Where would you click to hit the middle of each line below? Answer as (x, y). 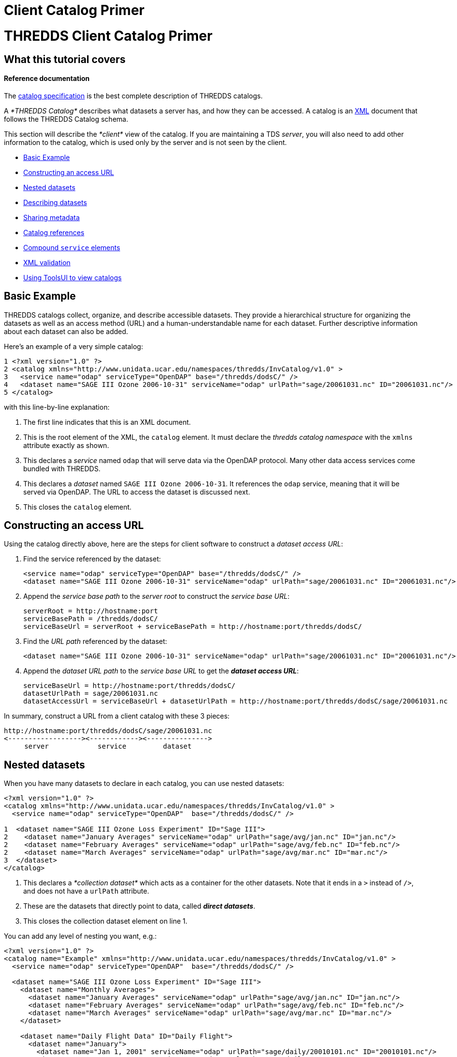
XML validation (47, 262)
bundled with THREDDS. (62, 468)
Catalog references (54, 232)
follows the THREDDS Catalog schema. (66, 119)
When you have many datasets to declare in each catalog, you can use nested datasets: (144, 784)
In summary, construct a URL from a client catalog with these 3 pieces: (117, 716)
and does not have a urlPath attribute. (86, 891)
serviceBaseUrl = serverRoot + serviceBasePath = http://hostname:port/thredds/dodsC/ (193, 627)
